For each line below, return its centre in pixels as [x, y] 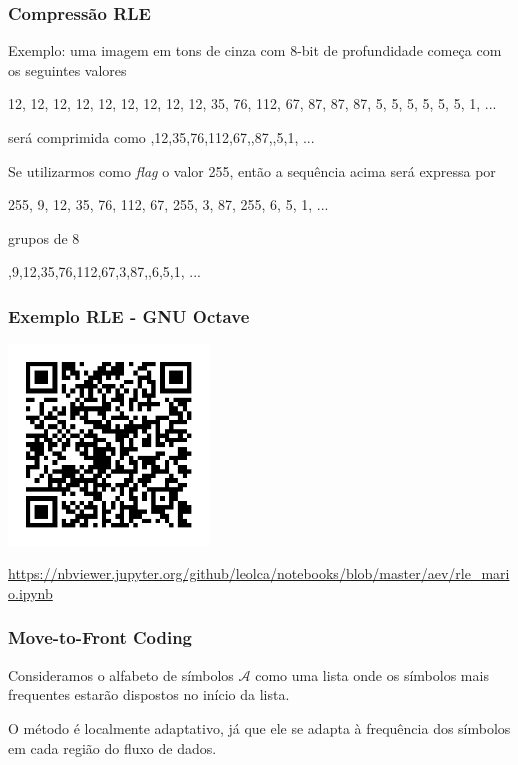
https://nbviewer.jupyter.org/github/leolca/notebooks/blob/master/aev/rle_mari [259, 573]
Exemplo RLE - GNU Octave [129, 315]
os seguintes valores [67, 69]
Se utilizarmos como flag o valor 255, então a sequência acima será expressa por [252, 170]
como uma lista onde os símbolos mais [372, 674]
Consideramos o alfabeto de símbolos [121, 674]
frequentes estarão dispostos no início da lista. [149, 694]
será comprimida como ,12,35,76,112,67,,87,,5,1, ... [161, 137]
